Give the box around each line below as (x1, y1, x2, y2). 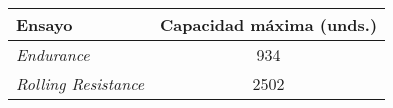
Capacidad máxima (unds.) (160, 13, 378, 36)
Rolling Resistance (16, 72, 145, 95)
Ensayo (16, 13, 73, 36)
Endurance (16, 43, 90, 66)
